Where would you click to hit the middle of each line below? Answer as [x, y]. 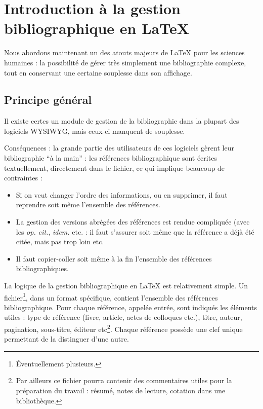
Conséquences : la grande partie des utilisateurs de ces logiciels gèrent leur [119, 148]
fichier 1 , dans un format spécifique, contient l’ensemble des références [111, 296]
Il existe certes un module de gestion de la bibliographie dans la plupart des [122, 121]
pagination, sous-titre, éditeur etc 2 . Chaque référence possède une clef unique [123, 328]
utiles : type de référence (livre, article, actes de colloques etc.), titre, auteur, [123, 317]
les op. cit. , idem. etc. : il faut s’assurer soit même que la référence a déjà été [135, 231]
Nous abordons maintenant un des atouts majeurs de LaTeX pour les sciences [124, 52]
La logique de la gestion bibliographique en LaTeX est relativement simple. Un [126, 286]
